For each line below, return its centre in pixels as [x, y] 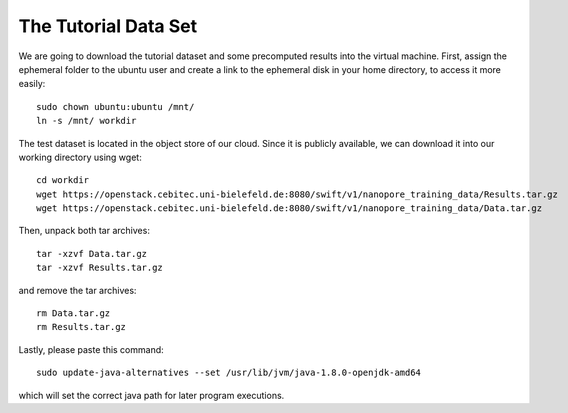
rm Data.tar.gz [73, 313]
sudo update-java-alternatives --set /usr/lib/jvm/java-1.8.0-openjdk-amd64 [229, 373]
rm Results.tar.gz [81, 327]
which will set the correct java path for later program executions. [151, 395]
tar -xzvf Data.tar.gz [92, 253]
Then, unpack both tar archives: [84, 231]
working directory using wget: [80, 157]
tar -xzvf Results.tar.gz [100, 268]
